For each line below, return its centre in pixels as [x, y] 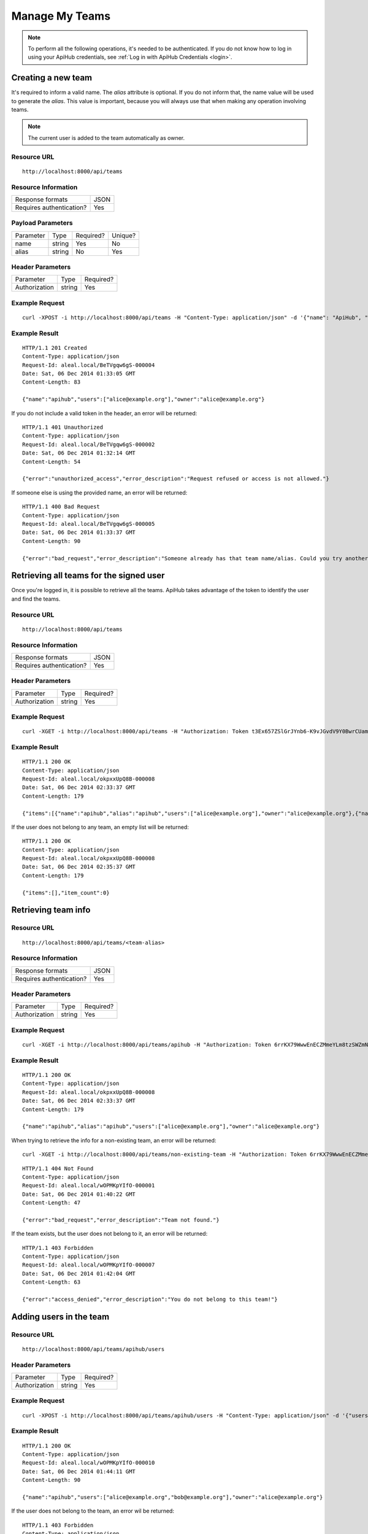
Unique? [124, 235]
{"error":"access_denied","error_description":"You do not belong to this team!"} [150, 1299]
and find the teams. [36, 599]
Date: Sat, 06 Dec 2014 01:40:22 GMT [79, 1194]
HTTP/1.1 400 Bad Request [61, 507]
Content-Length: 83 [52, 382]
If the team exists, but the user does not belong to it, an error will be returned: [109, 1234]
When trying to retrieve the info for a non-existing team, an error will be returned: [114, 1140]
